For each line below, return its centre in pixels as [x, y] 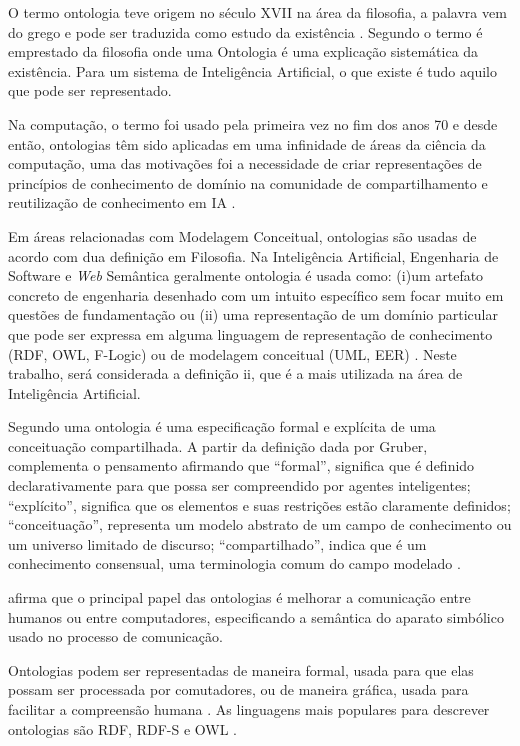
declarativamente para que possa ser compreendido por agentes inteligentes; [239, 485]
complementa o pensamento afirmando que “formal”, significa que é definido [241, 465]
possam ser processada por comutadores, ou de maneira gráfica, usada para [238, 689]
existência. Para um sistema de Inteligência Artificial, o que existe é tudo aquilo [252, 70]
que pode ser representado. [90, 90]
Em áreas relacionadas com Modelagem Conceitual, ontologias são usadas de [242, 235]
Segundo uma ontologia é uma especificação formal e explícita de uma [222, 426]
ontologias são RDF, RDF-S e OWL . [123, 728]
